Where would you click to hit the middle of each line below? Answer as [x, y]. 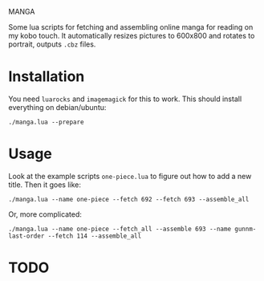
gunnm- [246, 229]
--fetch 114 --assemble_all [95, 236]
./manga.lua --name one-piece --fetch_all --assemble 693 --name [120, 229]
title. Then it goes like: [45, 185]
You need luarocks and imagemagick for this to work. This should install [125, 99]
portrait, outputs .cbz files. [52, 44]
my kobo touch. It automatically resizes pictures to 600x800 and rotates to [132, 36]
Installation [47, 77]
